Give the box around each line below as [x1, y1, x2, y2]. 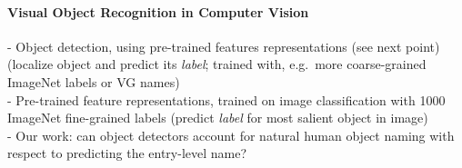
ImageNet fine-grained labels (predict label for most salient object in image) [7, 108, 428, 127]
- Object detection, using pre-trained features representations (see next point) [7, 36, 440, 55]
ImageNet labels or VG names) [7, 72, 180, 91]
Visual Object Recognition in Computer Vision [7, 2, 309, 21]
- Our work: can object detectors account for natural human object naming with [7, 125, 455, 144]
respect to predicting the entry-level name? [7, 143, 247, 163]
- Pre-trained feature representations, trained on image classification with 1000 [7, 90, 446, 109]
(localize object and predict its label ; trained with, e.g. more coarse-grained [7, 54, 427, 74]
